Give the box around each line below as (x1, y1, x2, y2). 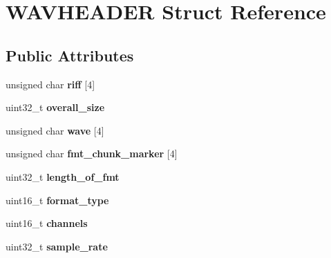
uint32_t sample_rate (6, 239, 108, 253)
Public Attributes (6, 44, 134, 66)
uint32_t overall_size (6, 100, 105, 115)
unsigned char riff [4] (6, 77, 95, 91)
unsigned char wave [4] (6, 123, 104, 137)
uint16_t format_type (6, 192, 109, 207)
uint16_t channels (6, 216, 88, 230)
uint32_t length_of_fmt (6, 169, 120, 183)
